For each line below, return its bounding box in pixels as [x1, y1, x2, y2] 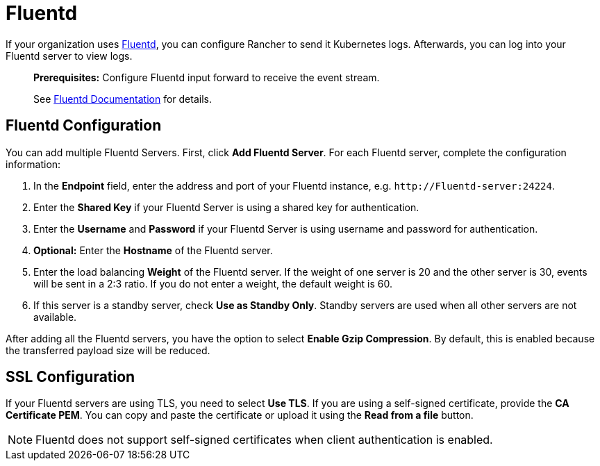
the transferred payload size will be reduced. [6, 344, 210, 356]
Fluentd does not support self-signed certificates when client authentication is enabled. [35, 433, 493, 447]
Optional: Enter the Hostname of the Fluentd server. [33, 244, 273, 256]
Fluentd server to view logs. [6, 49, 133, 62]
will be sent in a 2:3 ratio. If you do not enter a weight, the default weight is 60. [33, 277, 392, 290]
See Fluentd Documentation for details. [33, 92, 212, 105]
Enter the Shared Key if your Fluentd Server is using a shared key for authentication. [33, 201, 419, 213]
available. [33, 310, 77, 323]
